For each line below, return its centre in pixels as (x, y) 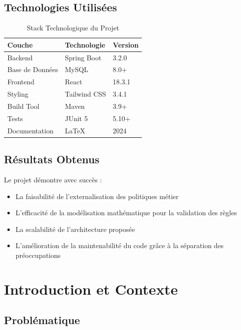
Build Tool (24, 106)
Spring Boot (83, 57)
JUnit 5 (76, 118)
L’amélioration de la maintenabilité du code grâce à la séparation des (120, 245)
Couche (20, 44)
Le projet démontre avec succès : (53, 179)
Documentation (30, 130)
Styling (18, 94)
